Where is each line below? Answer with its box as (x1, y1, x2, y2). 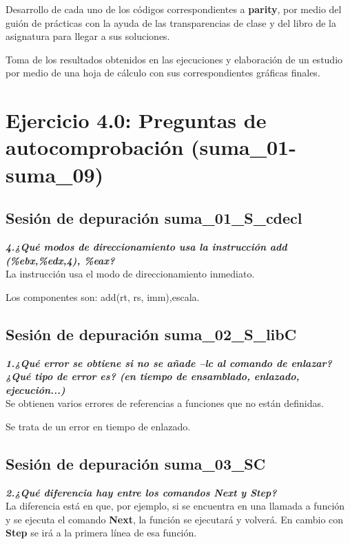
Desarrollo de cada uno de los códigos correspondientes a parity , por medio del (6, 2, 342, 16)
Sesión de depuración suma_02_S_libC (6, 323, 297, 344)
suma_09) (6, 160, 104, 188)
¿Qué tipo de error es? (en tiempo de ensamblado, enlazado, (6, 369, 300, 384)
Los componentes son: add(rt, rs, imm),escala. (6, 289, 200, 304)
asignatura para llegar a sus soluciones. (6, 29, 170, 43)
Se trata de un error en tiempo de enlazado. (6, 419, 191, 433)
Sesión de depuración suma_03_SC (6, 452, 266, 474)
